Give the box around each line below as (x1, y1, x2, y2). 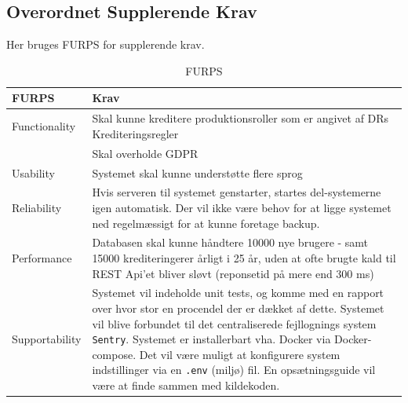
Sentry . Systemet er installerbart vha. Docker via (92, 331, 331, 347)
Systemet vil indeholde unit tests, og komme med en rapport (92, 284, 384, 301)
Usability (12, 164, 55, 181)
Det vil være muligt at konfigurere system (139, 346, 341, 362)
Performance (12, 249, 72, 266)
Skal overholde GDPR (92, 145, 199, 161)
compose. (92, 346, 137, 362)
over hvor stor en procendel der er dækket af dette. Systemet (92, 300, 384, 317)
